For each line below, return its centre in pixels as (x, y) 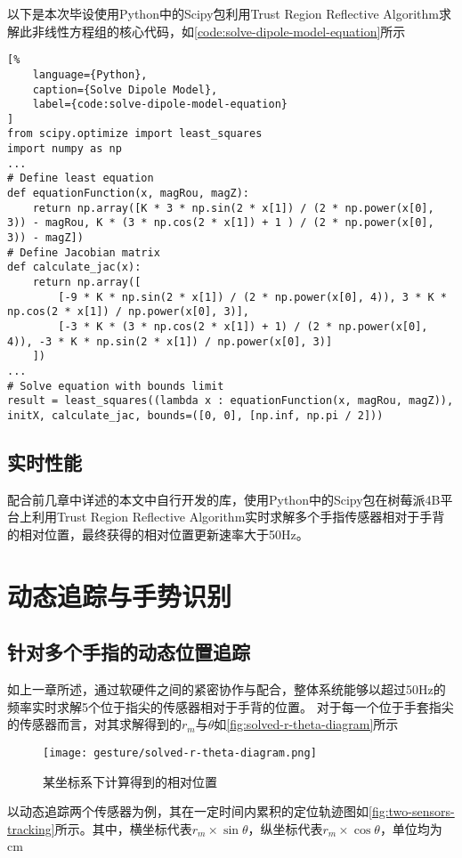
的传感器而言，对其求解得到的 (94, 724)
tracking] (31, 828)
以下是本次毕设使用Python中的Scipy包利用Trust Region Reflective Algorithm (223, 13)
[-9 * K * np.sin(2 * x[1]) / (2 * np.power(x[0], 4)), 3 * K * (252, 297)
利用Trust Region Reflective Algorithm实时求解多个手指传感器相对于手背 (238, 517)
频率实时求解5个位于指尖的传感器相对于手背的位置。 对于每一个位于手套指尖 (231, 706)
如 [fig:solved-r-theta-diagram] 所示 (306, 724)
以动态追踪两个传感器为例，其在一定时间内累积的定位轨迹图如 (188, 811)
